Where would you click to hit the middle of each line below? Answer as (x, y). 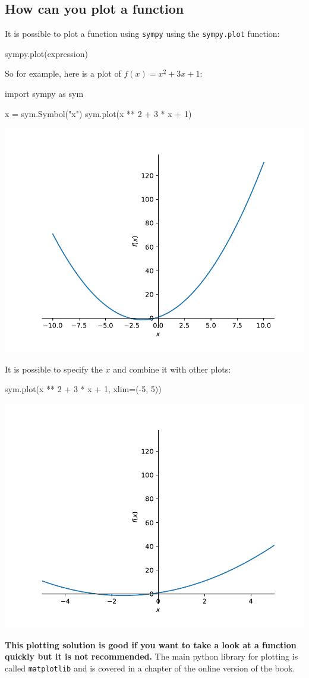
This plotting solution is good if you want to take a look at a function (151, 644)
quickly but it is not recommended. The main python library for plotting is (152, 656)
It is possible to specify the (54, 369)
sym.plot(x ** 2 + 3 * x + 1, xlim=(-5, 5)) (83, 389)
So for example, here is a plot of (63, 73)
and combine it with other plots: (172, 369)
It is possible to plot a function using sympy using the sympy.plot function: (142, 34)
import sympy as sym (44, 94)
